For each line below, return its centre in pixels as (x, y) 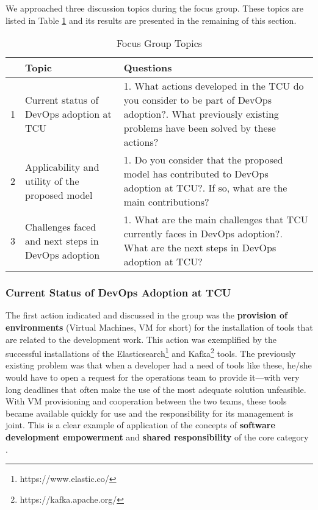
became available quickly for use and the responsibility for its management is (150, 413)
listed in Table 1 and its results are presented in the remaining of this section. (151, 20)
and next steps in (62, 240)
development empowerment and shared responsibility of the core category (157, 437)
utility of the (52, 181)
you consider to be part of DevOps (198, 100)
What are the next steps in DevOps (200, 248)
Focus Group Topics (159, 43)
